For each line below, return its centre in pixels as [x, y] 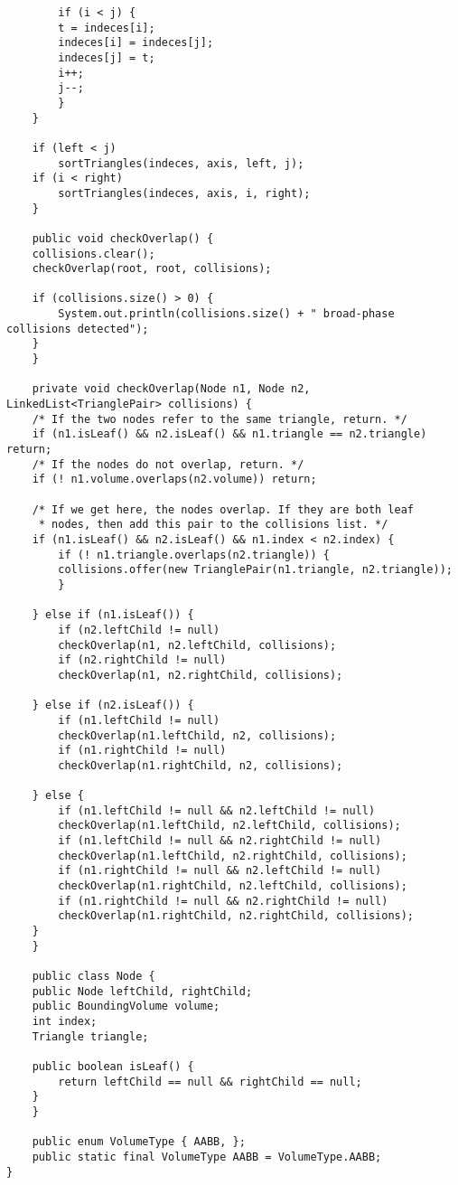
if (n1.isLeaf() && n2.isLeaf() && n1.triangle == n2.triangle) [229, 434]
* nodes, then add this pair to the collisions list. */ [213, 525]
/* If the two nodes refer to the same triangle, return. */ [220, 419]
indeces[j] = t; [107, 57]
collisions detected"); [78, 329]
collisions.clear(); [93, 254]
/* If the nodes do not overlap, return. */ [168, 464]
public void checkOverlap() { [123, 238]
